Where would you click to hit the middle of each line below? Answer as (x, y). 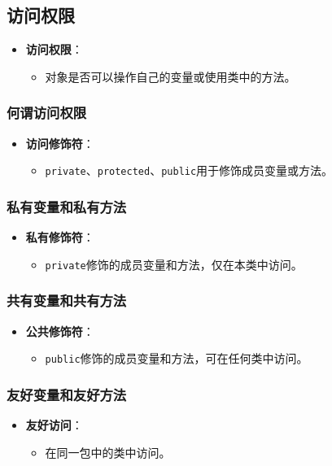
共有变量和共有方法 (67, 301)
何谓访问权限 (47, 113)
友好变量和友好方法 (67, 394)
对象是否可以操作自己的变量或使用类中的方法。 (170, 76)
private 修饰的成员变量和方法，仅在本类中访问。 (174, 264)
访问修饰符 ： (60, 143)
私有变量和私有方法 (67, 206)
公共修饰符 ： (60, 331)
